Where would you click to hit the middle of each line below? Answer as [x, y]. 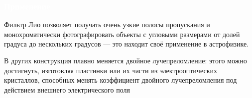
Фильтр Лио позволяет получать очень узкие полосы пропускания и [107, 24]
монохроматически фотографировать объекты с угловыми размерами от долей [122, 34]
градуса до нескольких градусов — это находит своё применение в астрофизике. [126, 44]
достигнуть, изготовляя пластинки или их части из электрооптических [111, 70]
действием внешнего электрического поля [67, 89]
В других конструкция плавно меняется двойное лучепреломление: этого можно [126, 60]
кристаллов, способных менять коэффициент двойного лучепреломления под [121, 80]
